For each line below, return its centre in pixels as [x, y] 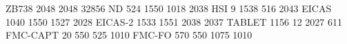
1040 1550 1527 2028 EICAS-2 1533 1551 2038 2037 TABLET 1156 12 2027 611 [174, 21]
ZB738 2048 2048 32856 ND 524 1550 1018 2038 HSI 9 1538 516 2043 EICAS [169, 8]
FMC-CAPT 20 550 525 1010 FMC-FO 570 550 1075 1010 [129, 35]
